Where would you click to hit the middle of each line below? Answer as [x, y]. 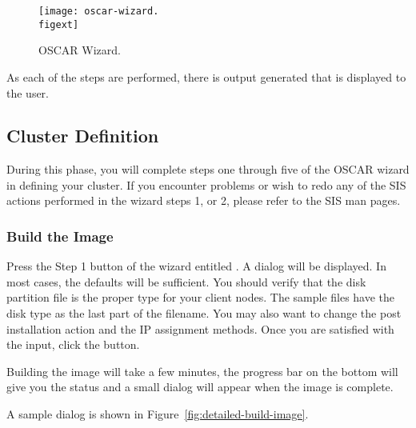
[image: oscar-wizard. [99, 11]
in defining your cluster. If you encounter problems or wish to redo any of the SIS [206, 184]
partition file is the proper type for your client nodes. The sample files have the [201, 297]
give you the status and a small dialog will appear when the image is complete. [200, 387]
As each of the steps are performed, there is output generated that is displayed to [206, 76]
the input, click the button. [73, 344]
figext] [59, 24]
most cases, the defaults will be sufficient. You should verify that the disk [186, 281]
